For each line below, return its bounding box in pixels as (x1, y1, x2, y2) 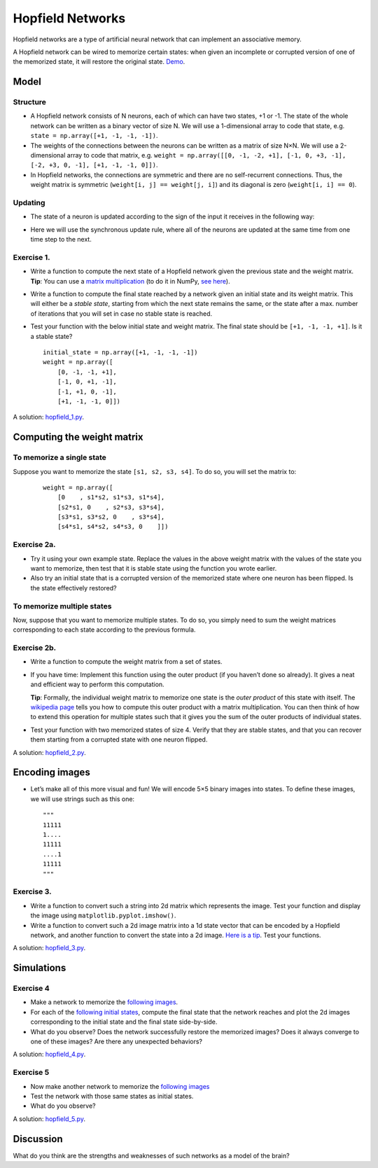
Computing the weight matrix (13, 431, 143, 443)
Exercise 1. (13, 252, 50, 262)
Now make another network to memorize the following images (30, 1082, 210, 1090)
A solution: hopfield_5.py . (13, 1114, 85, 1123)
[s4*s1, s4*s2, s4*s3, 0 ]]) (57, 522, 169, 531)
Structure (13, 97, 47, 107)
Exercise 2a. (13, 540, 56, 550)
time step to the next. (30, 235, 92, 244)
